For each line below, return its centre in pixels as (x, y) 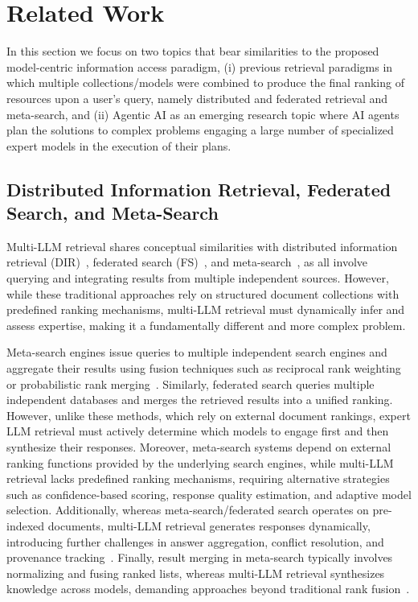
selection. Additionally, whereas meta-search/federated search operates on (188, 510)
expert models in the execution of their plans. (119, 145)
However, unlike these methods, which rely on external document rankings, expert (209, 415)
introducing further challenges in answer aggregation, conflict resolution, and (195, 541)
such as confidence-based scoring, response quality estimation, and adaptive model (209, 494)
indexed (26, 525)
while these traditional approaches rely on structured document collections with (203, 293)
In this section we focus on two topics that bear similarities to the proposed (193, 51)
